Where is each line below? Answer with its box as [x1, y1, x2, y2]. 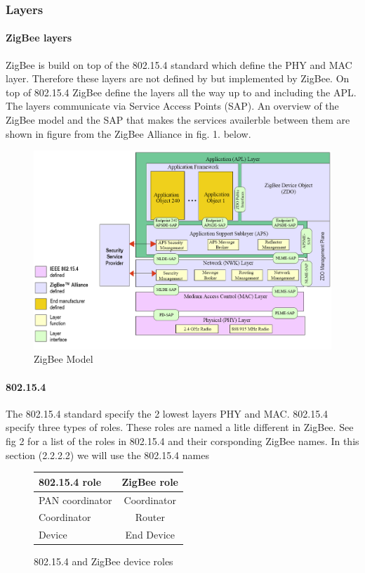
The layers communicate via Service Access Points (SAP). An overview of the [6, 98, 339, 113]
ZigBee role [121, 474, 178, 489]
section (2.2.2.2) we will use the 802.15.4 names [6, 447, 209, 462]
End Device [125, 527, 175, 542]
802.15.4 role [39, 474, 102, 489]
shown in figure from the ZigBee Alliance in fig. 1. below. [6, 126, 251, 141]
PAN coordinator [39, 492, 112, 507]
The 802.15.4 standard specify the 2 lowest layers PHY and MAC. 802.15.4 [6, 406, 328, 420]
